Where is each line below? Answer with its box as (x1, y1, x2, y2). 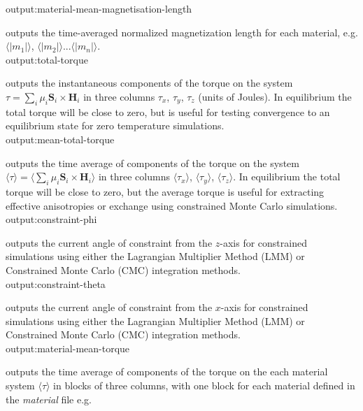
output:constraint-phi (6, 212, 97, 226)
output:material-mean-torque (6, 340, 130, 355)
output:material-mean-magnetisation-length (6, 1, 192, 15)
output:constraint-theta (6, 276, 106, 291)
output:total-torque (6, 52, 88, 66)
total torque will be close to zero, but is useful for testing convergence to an (6, 104, 330, 119)
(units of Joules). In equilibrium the (198, 89, 352, 103)
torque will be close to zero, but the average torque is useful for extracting (6, 184, 325, 199)
